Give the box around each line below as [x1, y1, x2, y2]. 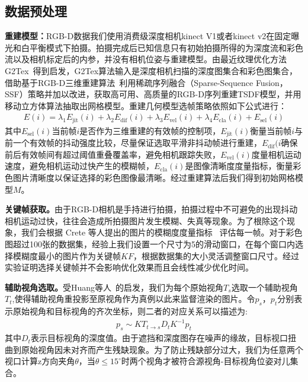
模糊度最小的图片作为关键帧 [12, 249, 121, 262]
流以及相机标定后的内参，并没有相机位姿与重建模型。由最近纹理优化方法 [5, 53, 287, 65]
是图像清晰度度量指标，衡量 [185, 160, 293, 172]
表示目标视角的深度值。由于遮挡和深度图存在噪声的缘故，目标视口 [30, 332, 288, 344]
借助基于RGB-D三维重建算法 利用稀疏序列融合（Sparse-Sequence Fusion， [5, 76, 288, 88]
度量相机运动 [251, 148, 301, 160]
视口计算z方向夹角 [5, 355, 75, 367]
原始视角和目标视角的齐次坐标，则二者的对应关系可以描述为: [12, 305, 248, 317]
